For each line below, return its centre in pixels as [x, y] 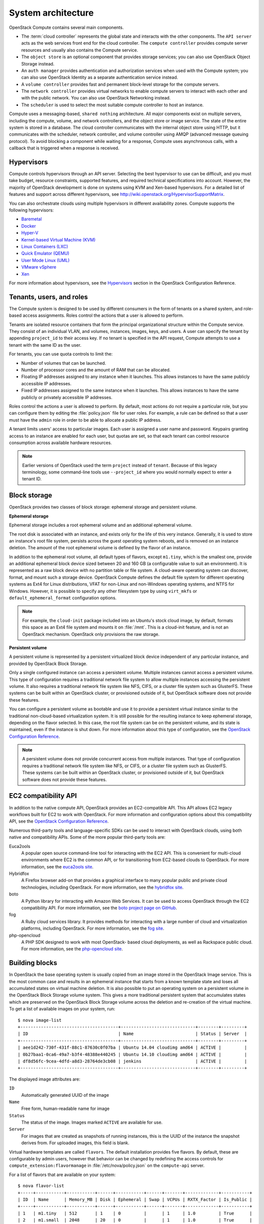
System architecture [51, 13]
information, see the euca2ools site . [57, 867]
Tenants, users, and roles [48, 297]
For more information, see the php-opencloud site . [72, 949]
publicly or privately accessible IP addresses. [67, 397]
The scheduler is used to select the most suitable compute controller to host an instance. [112, 105]
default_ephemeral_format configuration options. [63, 598]
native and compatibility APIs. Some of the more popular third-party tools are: [87, 837]
